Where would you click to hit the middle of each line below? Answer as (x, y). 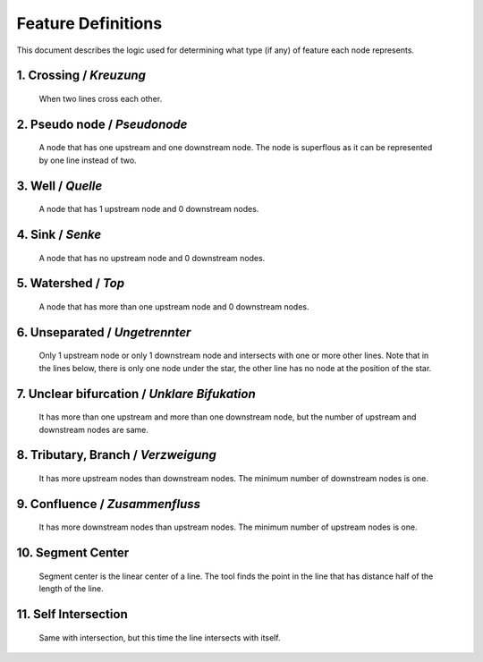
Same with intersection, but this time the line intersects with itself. (160, 637)
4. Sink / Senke (59, 234)
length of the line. (71, 589)
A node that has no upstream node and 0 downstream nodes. (152, 258)
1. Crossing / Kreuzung (81, 76)
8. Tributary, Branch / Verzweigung (116, 455)
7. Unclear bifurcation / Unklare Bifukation (136, 394)
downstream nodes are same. (94, 429)
